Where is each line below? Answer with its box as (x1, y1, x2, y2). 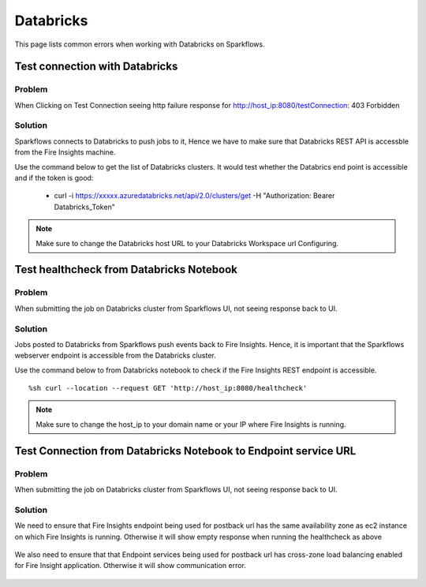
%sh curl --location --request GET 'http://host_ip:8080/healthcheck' (28, 383, 308, 393)
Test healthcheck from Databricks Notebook (14, 263, 238, 276)
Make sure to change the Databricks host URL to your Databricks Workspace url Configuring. (35, 238, 339, 248)
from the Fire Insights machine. (14, 148, 116, 157)
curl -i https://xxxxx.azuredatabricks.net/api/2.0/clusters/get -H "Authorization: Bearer (54, 191, 335, 200)
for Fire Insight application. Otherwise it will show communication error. (14, 561, 246, 570)
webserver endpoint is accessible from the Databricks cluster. (14, 351, 216, 361)
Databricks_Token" (54, 202, 116, 211)
